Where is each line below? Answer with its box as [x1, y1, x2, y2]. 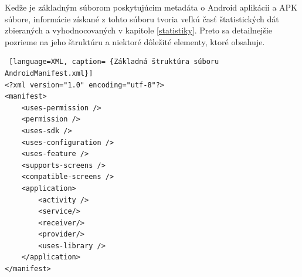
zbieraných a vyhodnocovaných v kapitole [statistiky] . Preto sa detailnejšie [5, 24, 273, 36]
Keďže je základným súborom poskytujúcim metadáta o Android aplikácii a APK [5, 1, 298, 13]
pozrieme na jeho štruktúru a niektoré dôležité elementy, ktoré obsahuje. [5, 35, 265, 48]
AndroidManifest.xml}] [5, 69, 93, 77]
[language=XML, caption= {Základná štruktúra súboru [9, 58, 219, 66]
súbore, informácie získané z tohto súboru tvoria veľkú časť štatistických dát [5, 12, 279, 25]
